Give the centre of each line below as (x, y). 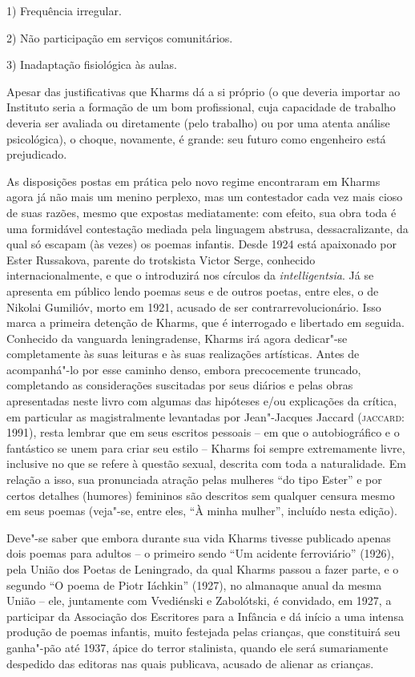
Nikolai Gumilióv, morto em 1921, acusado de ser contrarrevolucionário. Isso (194, 306)
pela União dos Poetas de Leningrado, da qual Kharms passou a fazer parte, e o (203, 569)
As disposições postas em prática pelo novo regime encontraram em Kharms (193, 181)
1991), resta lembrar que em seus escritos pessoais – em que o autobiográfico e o (203, 432)
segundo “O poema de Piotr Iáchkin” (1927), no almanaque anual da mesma (194, 584)
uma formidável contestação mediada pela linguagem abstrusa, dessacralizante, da (207, 228)
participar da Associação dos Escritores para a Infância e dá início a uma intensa (205, 616)
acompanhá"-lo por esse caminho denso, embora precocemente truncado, (184, 369)
